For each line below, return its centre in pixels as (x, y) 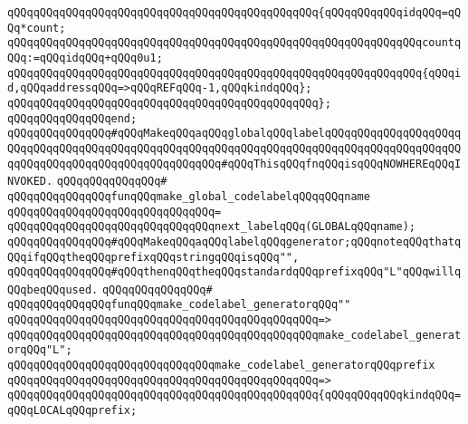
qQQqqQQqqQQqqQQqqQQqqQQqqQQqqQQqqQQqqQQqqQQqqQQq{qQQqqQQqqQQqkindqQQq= (234, 395)
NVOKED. (30, 182)
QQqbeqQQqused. (53, 289)
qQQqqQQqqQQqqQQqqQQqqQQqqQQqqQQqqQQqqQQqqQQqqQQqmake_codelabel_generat (234, 335)
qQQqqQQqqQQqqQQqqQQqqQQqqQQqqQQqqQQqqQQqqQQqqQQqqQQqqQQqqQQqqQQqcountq (234, 43)
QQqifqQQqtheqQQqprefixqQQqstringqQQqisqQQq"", (153, 257)
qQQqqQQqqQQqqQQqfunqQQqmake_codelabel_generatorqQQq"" (179, 305)
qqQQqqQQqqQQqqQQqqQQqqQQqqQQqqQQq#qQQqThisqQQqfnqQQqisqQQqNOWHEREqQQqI (234, 164)
